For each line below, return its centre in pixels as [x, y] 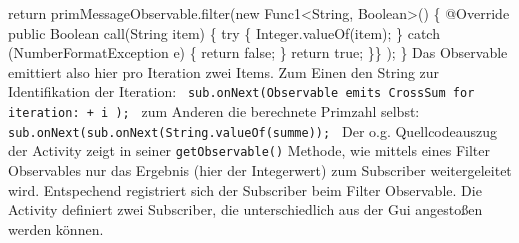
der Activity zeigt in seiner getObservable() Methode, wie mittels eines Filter [249, 150]
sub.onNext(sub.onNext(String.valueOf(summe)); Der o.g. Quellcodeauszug [253, 130]
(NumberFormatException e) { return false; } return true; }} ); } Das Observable [258, 52]
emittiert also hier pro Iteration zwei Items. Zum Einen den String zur [224, 71]
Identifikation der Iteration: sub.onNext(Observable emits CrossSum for [241, 91]
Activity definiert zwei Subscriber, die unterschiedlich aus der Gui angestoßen [245, 209]
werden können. [56, 228]
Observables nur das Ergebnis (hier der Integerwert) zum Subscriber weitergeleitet [260, 170]
